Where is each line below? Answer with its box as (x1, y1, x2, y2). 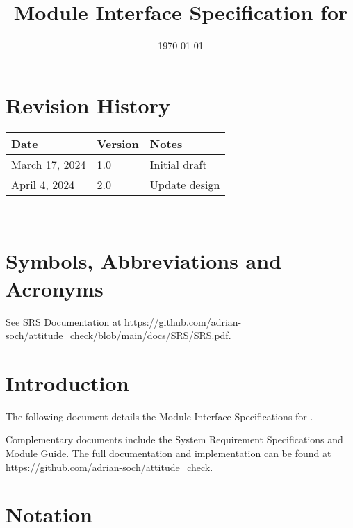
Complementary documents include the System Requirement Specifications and (6, 432, 343, 447)
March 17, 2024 (11, 156, 86, 172)
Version (97, 135, 139, 151)
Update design (149, 176, 220, 192)
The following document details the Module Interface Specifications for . (6, 409, 313, 423)
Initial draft (149, 156, 207, 172)
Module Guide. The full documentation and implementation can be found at (6, 446, 331, 461)
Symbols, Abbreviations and (6, 247, 282, 275)
